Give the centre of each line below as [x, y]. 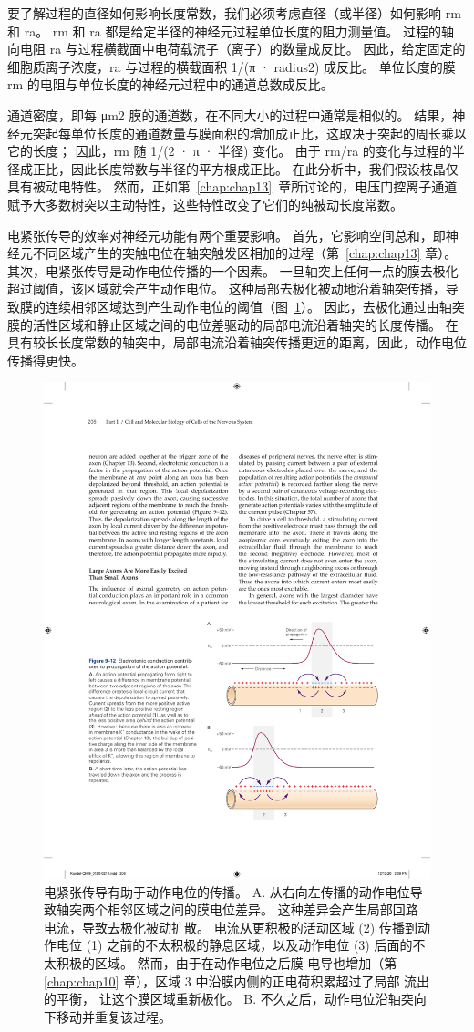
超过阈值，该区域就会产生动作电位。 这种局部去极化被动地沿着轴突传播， [227, 289]
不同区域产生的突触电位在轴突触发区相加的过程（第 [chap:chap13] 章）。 [245, 253]
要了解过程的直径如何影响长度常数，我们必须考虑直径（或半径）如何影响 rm [234, 13]
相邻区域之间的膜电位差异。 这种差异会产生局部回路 [263, 909]
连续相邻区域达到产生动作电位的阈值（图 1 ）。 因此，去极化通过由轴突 [255, 306]
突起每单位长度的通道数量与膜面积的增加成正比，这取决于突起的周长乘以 [249, 133]
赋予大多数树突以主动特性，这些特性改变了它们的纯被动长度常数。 [205, 204]
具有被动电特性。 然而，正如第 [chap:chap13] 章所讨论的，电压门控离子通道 [232, 186]
